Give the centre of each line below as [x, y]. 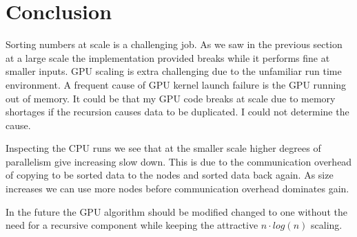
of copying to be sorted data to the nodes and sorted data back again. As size [170, 175]
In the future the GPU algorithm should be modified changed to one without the [176, 211]
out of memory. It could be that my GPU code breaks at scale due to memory [171, 98]
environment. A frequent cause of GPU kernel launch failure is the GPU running [176, 84]
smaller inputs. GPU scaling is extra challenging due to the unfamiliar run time [174, 71]
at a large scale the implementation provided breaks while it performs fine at [168, 57]
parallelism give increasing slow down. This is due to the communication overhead [179, 161]
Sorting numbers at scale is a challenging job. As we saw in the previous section [174, 44]
